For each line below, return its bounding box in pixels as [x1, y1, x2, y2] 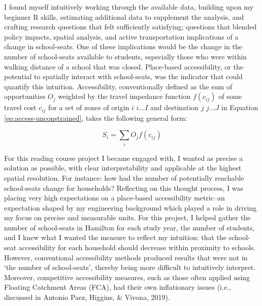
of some [218, 91, 242, 101]
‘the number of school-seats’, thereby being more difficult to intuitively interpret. [4, 262, 256, 273]
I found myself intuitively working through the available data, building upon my [4, 2, 254, 12]
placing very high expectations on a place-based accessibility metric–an [4, 192, 225, 203]
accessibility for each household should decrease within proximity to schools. [18, 242, 256, 253]
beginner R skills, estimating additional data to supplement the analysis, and [4, 11, 244, 22]
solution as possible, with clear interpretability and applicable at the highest [4, 162, 242, 173]
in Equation [221, 102, 258, 113]
